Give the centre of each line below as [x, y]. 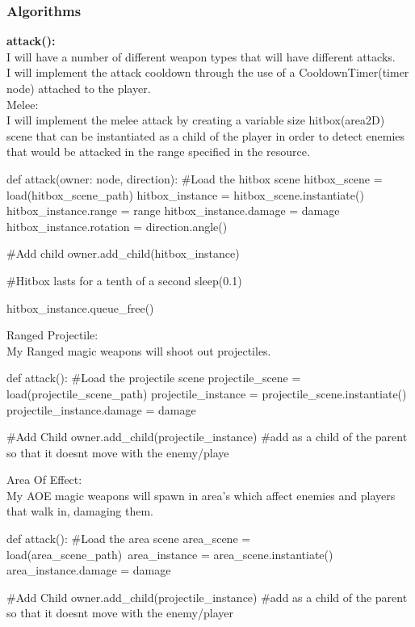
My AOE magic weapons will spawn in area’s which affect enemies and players [201, 495]
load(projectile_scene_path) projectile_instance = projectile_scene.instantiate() [207, 393]
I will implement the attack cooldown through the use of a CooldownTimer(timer [208, 72]
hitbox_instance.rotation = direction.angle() [117, 226]
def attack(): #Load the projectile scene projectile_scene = [154, 378]
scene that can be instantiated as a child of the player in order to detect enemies [206, 135]
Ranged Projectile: [52, 335]
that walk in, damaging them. [80, 511]
